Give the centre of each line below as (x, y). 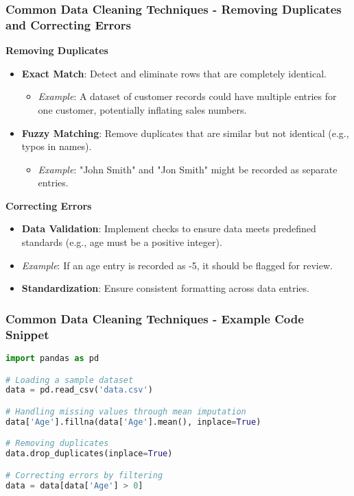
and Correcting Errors (68, 24)
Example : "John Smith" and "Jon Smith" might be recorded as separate (188, 169)
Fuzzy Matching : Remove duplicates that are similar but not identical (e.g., (185, 133)
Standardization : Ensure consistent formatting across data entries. (165, 288)
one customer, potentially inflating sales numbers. (142, 109)
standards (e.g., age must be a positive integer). (122, 242)
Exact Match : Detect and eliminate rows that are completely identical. (174, 73)
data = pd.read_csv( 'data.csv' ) (79, 390)
